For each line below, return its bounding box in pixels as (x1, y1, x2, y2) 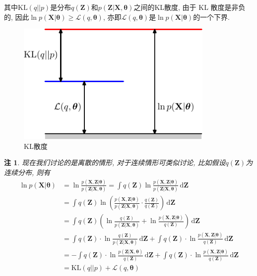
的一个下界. (193, 11, 230, 22)
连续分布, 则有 (4, 167, 51, 177)
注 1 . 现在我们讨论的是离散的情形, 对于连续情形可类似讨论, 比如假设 (4, 157, 226, 168)
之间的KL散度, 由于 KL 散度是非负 (133, 2, 246, 12)
